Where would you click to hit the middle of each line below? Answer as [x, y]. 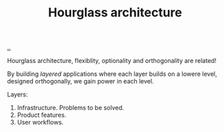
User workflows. [40, 122]
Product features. [41, 115]
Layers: [18, 94]
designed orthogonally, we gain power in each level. [80, 81]
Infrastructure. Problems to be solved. [71, 108]
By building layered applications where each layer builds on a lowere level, [112, 74]
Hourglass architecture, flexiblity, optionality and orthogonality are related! [112, 61]
